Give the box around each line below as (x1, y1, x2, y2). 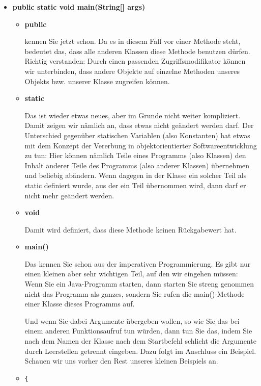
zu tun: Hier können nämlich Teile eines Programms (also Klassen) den (24, 150, 246, 161)
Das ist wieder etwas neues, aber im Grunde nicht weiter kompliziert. (24, 110, 241, 120)
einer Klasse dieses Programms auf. (24, 298, 135, 309)
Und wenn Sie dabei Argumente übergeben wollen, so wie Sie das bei (24, 315, 240, 326)
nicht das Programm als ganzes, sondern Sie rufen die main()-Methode (24, 288, 245, 299)
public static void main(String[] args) (12, 2, 146, 12)
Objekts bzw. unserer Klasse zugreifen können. (24, 75, 170, 86)
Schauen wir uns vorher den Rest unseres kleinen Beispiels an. (24, 355, 218, 366)
